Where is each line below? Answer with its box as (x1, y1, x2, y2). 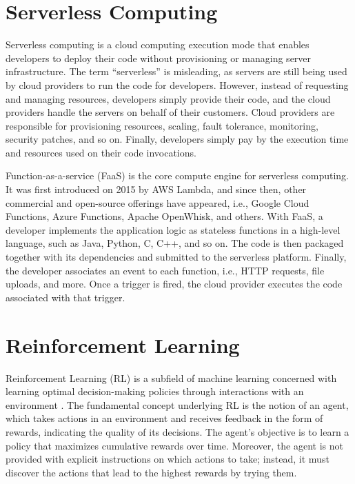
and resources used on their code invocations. (6, 145, 196, 159)
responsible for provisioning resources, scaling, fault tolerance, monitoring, (6, 118, 318, 132)
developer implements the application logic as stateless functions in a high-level (6, 222, 341, 236)
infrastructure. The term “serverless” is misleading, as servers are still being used (6, 64, 347, 79)
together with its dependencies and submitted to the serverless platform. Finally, (6, 250, 347, 264)
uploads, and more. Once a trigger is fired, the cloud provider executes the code (6, 276, 343, 291)
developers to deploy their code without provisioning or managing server (6, 50, 312, 65)
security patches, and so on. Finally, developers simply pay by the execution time (6, 132, 349, 146)
